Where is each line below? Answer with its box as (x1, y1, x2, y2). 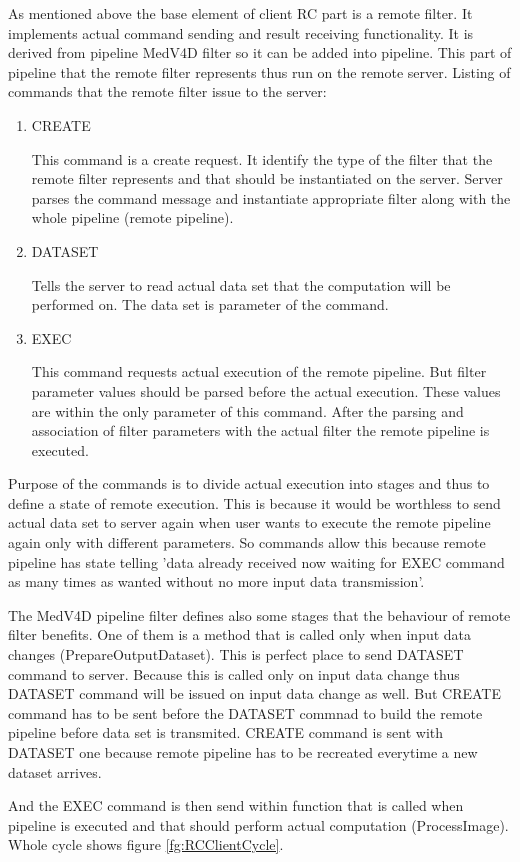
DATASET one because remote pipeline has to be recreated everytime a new (8, 742, 478, 762)
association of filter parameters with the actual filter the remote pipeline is (31, 420, 490, 441)
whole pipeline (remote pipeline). (31, 207, 234, 228)
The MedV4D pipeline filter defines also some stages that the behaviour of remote (8, 604, 511, 625)
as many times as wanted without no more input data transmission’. (8, 571, 425, 592)
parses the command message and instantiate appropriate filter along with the (31, 187, 511, 208)
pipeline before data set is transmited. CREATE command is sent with (8, 722, 444, 743)
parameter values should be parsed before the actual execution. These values (31, 380, 501, 401)
